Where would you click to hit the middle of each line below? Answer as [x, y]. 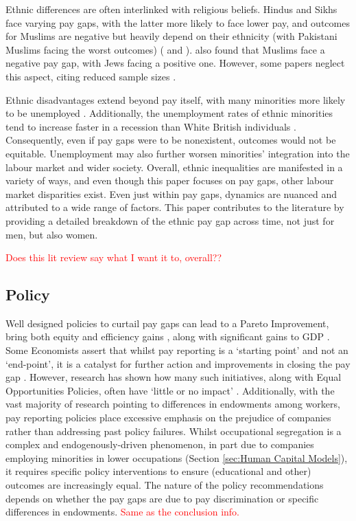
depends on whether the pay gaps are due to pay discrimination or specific [162, 498]
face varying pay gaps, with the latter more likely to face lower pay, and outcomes [178, 22]
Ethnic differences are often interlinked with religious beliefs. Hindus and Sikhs [171, 9]
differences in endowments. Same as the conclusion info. [122, 512]
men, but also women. [52, 234]
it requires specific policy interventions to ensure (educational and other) [158, 471]
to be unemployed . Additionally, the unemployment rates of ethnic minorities [169, 113]
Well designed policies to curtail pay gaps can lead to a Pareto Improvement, [167, 323]
